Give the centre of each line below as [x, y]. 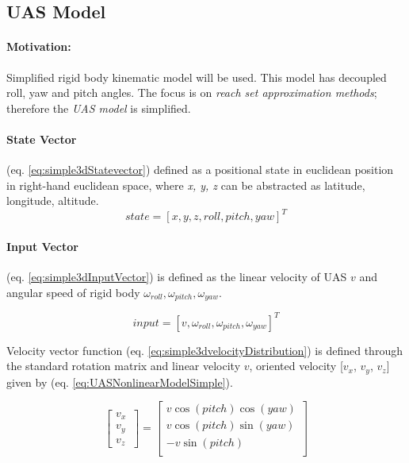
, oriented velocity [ [296, 366]
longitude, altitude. [53, 201]
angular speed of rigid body [73, 292]
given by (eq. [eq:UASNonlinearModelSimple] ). [120, 382]
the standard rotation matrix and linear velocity [124, 366]
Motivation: [39, 46]
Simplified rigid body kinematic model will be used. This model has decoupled [197, 77]
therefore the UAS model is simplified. [99, 108]
